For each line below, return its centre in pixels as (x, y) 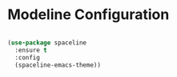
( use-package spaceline (47, 42)
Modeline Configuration (88, 15)
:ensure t (31, 50)
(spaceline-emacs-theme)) (58, 65)
